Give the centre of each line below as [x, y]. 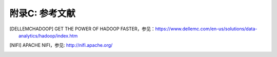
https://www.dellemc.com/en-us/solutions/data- [206, 29]
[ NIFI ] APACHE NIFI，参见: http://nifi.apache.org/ [61, 45]
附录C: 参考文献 [42, 13]
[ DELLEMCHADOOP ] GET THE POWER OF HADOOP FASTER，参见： [83, 29]
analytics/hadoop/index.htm [48, 35]
